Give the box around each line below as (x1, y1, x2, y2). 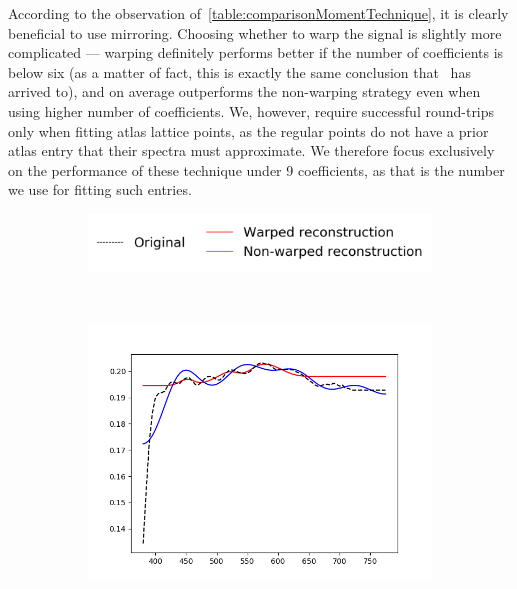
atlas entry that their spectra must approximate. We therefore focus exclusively (8, 140, 495, 161)
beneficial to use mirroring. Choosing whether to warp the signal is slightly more (8, 22, 502, 43)
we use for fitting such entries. (8, 179, 192, 200)
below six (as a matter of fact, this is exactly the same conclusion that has (8, 61, 471, 82)
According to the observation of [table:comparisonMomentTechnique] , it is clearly (8, 3, 509, 23)
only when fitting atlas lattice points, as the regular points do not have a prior (8, 120, 489, 141)
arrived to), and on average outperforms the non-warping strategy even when (8, 81, 481, 102)
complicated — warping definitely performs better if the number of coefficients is (8, 42, 504, 63)
